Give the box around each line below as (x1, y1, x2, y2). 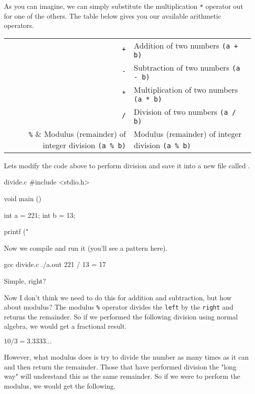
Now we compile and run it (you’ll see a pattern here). (4, 242, 168, 253)
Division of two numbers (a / (133, 105, 236, 117)
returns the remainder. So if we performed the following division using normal (4, 311, 238, 321)
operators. (4, 20, 34, 30)
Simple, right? (4, 276, 46, 286)
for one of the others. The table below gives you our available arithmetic (4, 10, 221, 21)
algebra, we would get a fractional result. (4, 321, 127, 331)
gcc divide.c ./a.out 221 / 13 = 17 (4, 259, 106, 269)
